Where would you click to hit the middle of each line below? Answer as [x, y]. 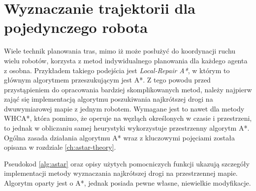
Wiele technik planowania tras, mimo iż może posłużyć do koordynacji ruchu [120, 51]
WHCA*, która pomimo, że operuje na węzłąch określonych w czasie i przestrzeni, [128, 118]
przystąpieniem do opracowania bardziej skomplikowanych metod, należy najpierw [128, 89]
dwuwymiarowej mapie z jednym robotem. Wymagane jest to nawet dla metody [124, 108]
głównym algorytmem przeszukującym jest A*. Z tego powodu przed [107, 80]
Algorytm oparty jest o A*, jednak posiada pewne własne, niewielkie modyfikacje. [128, 183]
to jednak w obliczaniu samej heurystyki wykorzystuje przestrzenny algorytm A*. [127, 128]
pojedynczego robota [76, 27]
